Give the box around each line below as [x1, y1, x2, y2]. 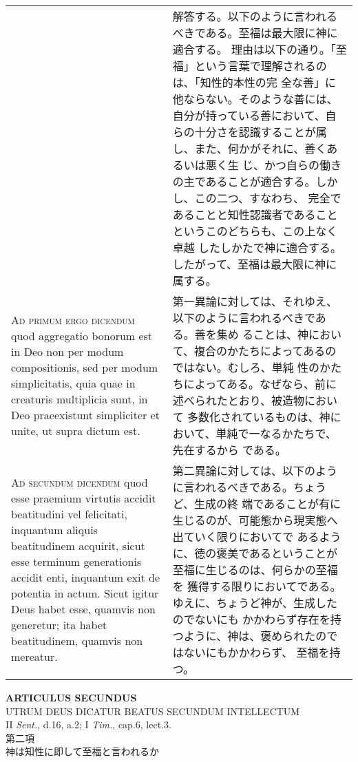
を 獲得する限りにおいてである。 [172, 578, 341, 594]
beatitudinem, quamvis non [11, 633, 143, 648]
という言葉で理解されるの [194, 58, 327, 74]
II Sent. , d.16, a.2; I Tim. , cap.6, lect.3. [6, 717, 171, 732]
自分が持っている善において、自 [172, 107, 337, 123]
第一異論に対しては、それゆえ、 [172, 293, 337, 309]
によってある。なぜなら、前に [183, 376, 337, 392]
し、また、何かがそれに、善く [172, 140, 327, 156]
